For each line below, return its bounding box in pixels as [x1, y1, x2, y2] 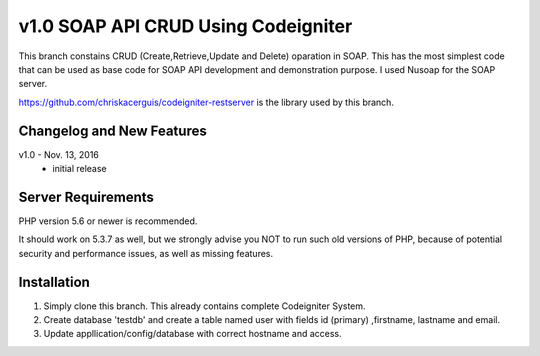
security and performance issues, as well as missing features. [18, 247, 274, 259]
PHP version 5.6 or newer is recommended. [18, 215, 198, 227]
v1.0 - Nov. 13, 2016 [18, 148, 100, 160]
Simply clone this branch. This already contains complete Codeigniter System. [43, 300, 366, 312]
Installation [18, 273, 90, 290]
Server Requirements [18, 188, 155, 205]
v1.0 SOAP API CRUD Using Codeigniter [18, 15, 353, 37]
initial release [52, 163, 107, 175]
